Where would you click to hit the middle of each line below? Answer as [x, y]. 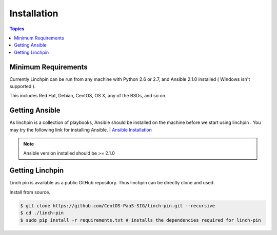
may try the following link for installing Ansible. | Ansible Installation [81, 130]
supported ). [23, 87]
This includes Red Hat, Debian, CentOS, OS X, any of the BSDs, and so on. [88, 96]
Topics [17, 29]
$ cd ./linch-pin [42, 213]
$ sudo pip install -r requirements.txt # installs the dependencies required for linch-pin [141, 220]
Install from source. [30, 192]
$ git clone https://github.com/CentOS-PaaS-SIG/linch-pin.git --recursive [118, 206]
